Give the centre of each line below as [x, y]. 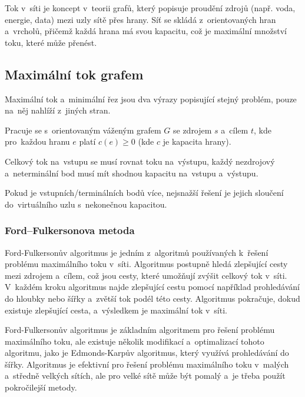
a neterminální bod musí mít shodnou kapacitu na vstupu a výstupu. [132, 173]
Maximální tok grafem [74, 74]
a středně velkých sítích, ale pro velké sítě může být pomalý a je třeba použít [145, 376]
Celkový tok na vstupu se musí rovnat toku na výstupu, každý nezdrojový [140, 161]
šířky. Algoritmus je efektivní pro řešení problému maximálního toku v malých [147, 364]
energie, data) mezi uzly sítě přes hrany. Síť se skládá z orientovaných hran [140, 19]
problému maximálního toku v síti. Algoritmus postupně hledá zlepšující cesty [146, 264]
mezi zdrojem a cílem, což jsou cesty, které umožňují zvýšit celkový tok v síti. [146, 275]
